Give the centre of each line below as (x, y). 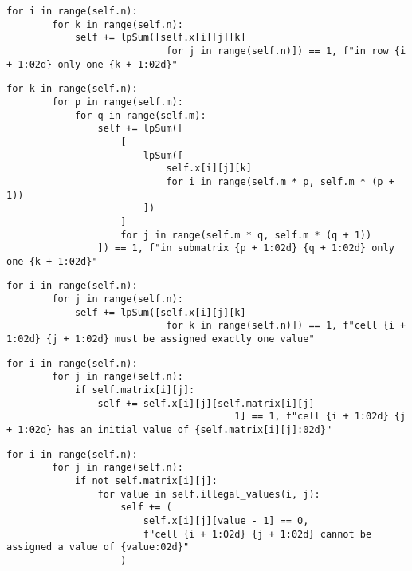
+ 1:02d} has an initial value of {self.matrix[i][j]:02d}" (169, 430)
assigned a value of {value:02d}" (98, 547)
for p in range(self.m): (118, 102)
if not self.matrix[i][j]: (146, 481)
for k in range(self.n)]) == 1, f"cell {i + (286, 326)
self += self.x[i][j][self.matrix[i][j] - (212, 403)
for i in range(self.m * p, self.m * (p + (280, 181)
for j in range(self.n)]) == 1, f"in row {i (286, 51)
